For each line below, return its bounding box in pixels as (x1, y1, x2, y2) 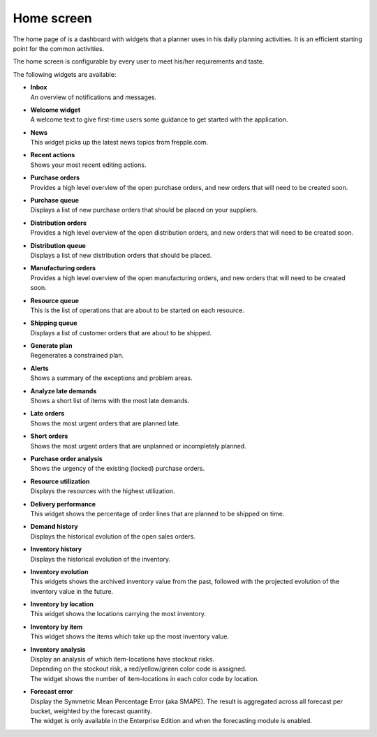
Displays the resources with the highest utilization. (30, 487, 175, 495)
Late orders (30, 409, 65, 418)
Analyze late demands (30, 386, 97, 395)
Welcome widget (30, 105, 81, 114)
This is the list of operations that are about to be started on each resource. (30, 306, 244, 314)
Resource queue (30, 296, 80, 305)
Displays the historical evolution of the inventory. (30, 555, 171, 563)
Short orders (30, 432, 68, 440)
